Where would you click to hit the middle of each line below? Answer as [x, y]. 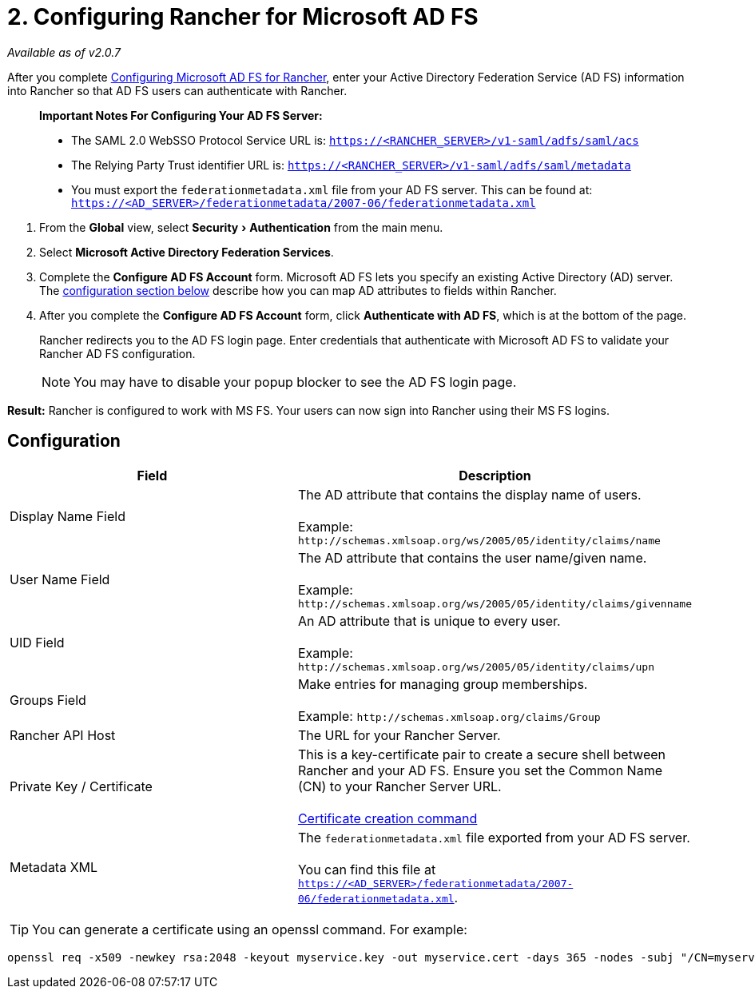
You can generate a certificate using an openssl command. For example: [250, 929]
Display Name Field [68, 517]
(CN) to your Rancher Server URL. [399, 786]
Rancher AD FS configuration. [117, 353]
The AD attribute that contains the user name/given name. [472, 557]
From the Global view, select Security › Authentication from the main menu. [241, 227]
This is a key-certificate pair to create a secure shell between [482, 754]
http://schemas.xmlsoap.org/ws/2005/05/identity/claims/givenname [495, 603]
